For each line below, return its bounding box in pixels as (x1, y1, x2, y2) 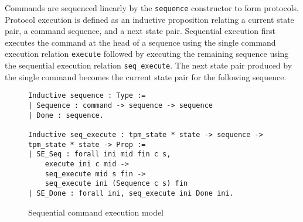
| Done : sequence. (28, 111, 104, 119)
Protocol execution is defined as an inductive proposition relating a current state (5, 13, 294, 25)
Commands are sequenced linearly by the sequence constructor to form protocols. (5, 2, 299, 13)
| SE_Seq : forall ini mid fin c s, (28, 150, 171, 159)
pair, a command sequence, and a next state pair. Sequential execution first (5, 25, 275, 37)
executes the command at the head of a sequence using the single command (5, 36, 276, 48)
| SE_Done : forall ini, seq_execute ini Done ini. (28, 189, 234, 197)
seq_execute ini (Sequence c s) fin (45, 179, 188, 188)
